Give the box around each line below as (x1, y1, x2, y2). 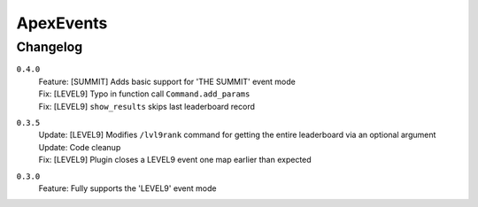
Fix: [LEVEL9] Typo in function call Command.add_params (38, 88, 251, 99)
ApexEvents (16, 13, 108, 33)
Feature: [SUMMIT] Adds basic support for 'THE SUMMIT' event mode (38, 76, 296, 87)
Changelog (16, 39, 83, 55)
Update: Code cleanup (38, 142, 121, 152)
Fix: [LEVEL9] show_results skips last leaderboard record (38, 101, 256, 111)
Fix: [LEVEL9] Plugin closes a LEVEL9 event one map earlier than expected (38, 155, 312, 165)
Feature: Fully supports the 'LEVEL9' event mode (38, 182, 217, 194)
